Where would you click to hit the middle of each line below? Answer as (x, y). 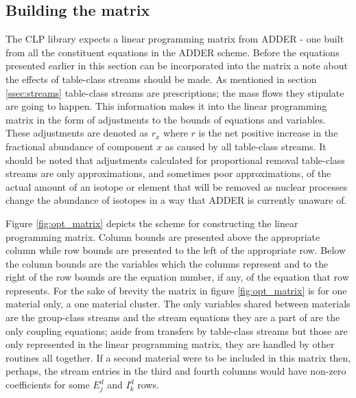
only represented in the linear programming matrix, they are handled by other (170, 344)
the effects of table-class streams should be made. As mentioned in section (161, 79)
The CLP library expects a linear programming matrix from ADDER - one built (175, 39)
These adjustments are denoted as (77, 133)
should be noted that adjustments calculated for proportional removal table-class (175, 160)
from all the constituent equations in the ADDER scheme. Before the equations (173, 52)
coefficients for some (48, 385)
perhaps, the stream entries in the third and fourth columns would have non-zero (176, 371)
